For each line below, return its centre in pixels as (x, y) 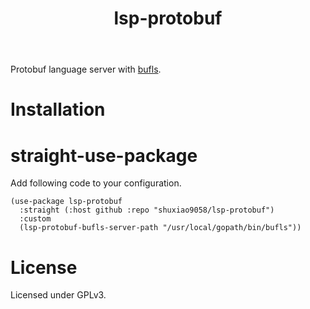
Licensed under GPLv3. (58, 295)
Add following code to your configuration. (96, 183)
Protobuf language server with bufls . (86, 69)
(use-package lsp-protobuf (66, 202)
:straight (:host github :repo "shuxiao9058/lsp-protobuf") (147, 210)
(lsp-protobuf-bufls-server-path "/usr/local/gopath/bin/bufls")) (160, 228)
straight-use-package (104, 155)
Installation (58, 109)
